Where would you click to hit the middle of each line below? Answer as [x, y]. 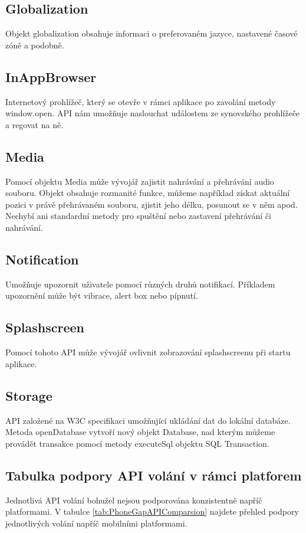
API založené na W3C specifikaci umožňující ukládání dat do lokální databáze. [148, 420]
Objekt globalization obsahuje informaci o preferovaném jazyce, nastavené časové [152, 33]
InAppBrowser [51, 76]
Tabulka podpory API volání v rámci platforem [154, 475]
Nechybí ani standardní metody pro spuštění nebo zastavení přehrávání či [138, 216]
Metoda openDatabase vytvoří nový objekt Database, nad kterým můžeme [140, 432]
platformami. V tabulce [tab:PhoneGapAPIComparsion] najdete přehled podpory [152, 511]
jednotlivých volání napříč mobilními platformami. [96, 523]
